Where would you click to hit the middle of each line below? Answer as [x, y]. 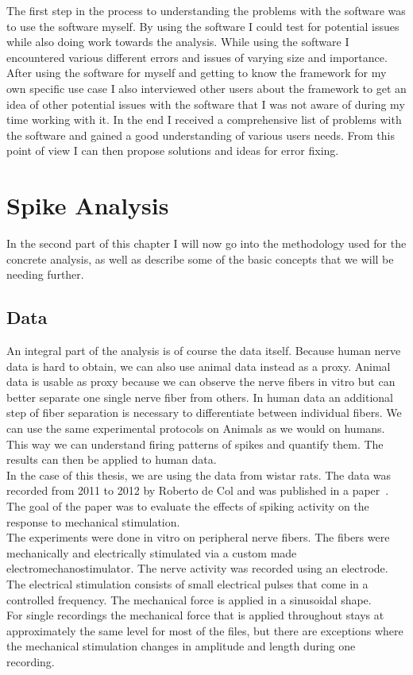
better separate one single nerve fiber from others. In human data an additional [200, 397]
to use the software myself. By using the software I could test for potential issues [203, 26]
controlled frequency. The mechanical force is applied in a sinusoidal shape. [189, 599]
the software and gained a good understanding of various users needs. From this [201, 135]
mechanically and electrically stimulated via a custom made [152, 552]
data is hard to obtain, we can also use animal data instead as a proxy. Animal [199, 366]
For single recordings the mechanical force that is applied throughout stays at [195, 615]
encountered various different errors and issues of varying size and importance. [197, 57]
